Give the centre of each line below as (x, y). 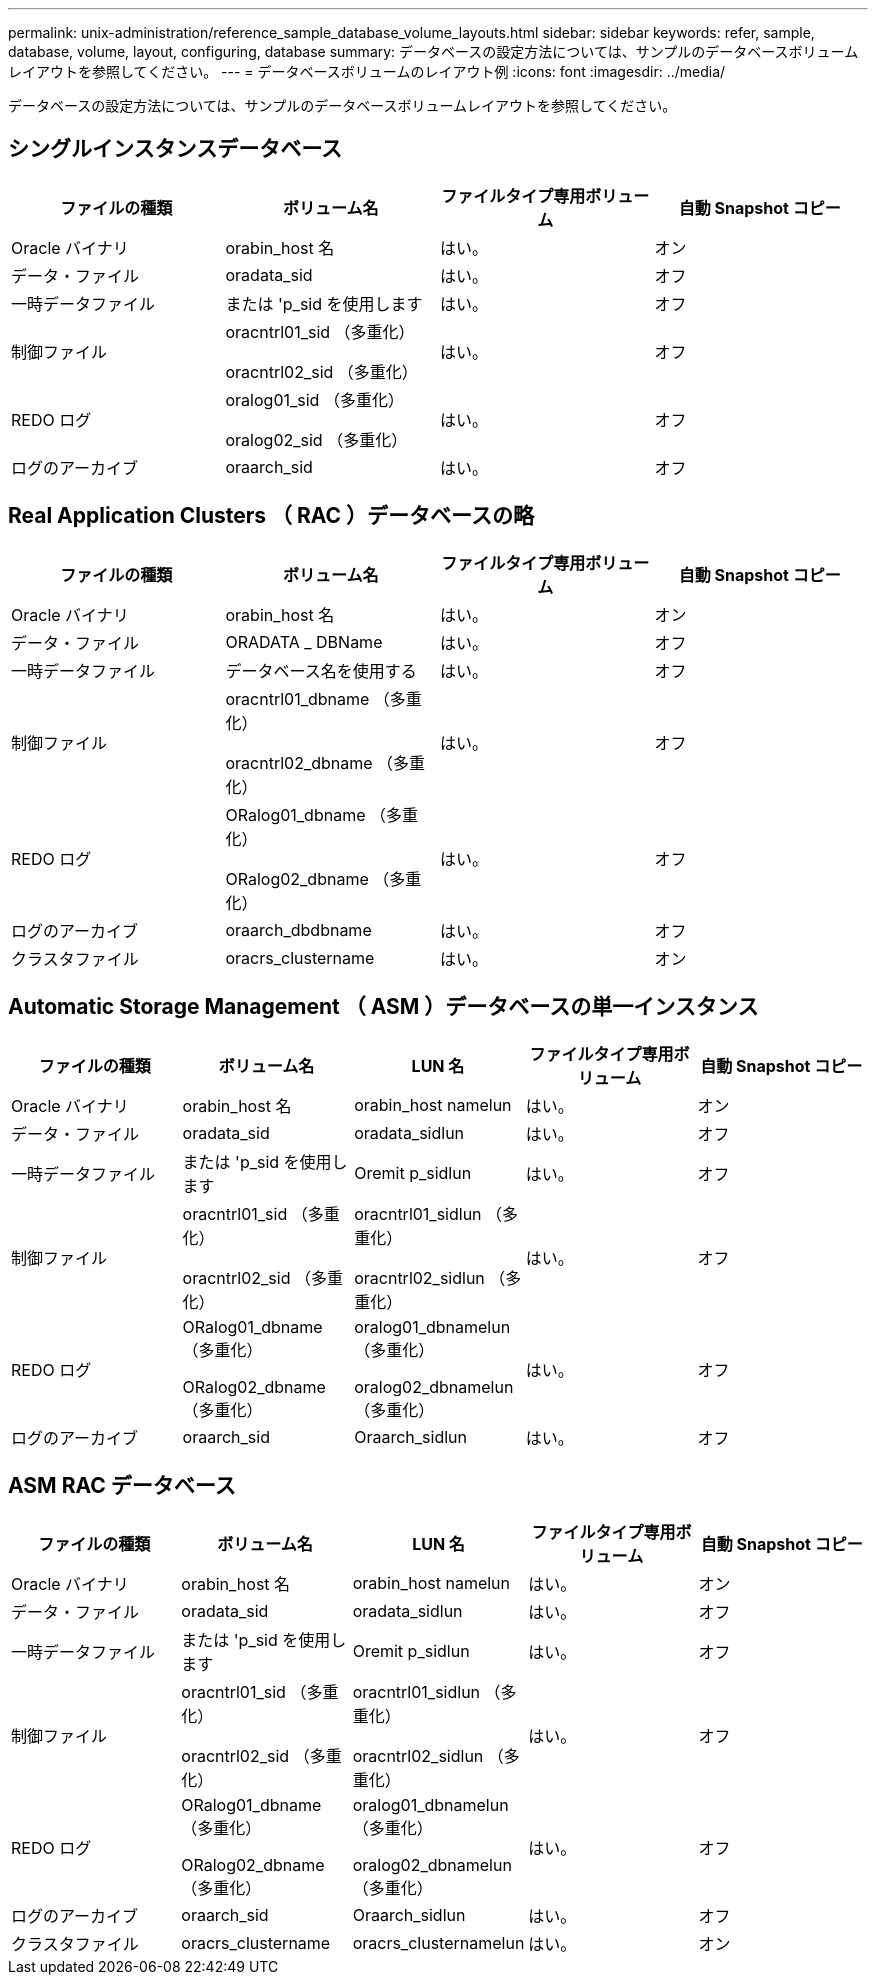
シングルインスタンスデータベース (175, 149)
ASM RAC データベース (122, 1485)
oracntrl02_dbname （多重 (325, 762)
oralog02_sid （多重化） (316, 439)
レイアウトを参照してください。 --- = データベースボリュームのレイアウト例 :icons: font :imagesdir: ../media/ (367, 71)
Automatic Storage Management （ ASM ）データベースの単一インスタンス (383, 1007)
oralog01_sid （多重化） (314, 399)
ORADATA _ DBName (304, 641)
